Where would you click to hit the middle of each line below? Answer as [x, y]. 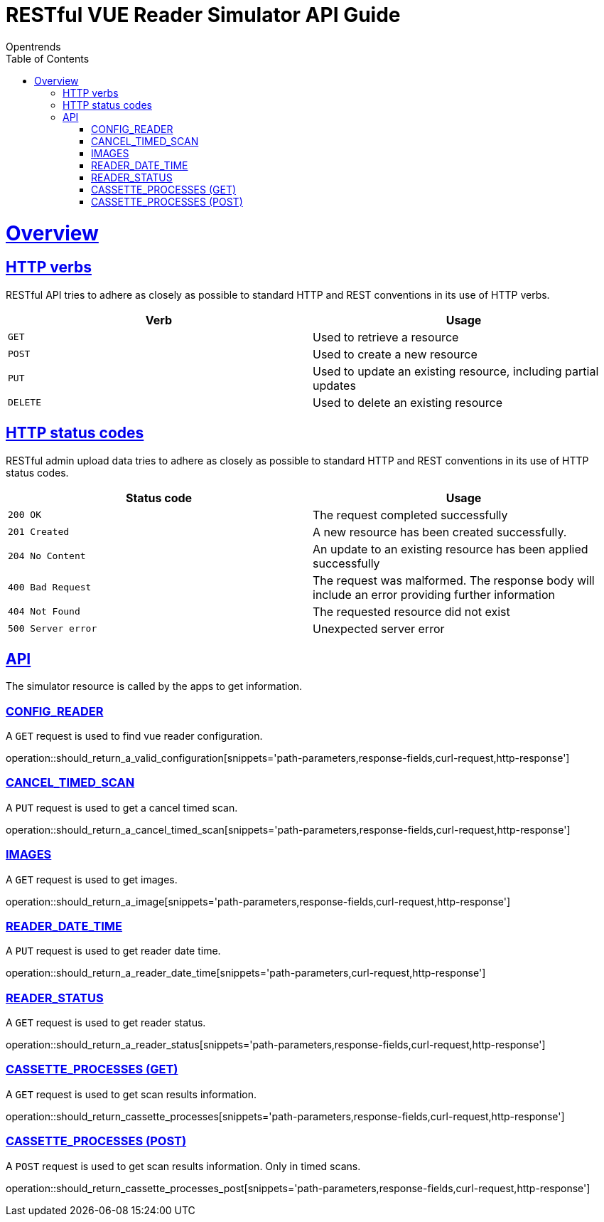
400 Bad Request [50, 588]
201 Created [39, 532]
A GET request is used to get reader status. [106, 1023]
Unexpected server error [379, 628]
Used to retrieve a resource [386, 337]
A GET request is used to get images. [92, 879]
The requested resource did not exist [411, 611]
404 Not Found [44, 612]
